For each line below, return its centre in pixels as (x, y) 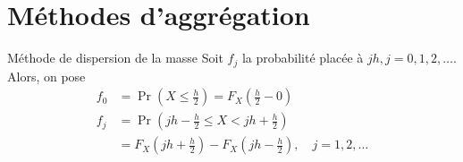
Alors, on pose (46, 76)
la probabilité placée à (303, 58)
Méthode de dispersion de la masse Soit (115, 58)
